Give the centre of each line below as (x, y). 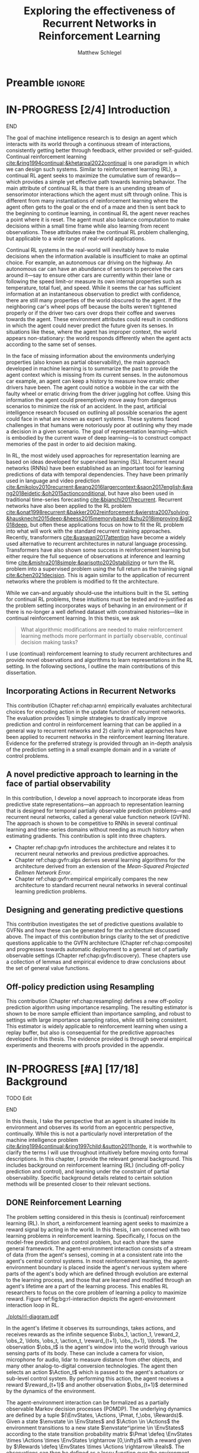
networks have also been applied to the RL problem (69, 505)
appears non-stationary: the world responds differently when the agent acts (99, 338)
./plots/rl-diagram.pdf (33, 1316)
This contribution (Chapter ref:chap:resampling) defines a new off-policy (95, 1001)
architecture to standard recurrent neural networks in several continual (101, 885)
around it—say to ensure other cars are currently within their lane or (89, 275)
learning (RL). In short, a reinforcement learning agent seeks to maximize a (97, 1223)
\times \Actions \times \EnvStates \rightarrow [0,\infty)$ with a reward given (99, 1440)
